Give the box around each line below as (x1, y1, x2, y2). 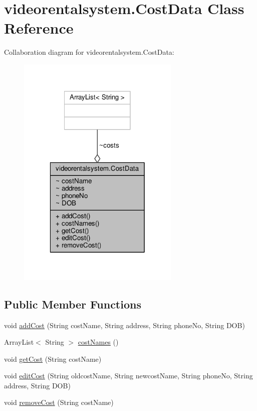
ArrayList (4, 337, 34, 347)
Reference (4, 18, 74, 38)
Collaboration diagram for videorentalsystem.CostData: (4, 47, 174, 57)
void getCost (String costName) (4, 353, 102, 364)
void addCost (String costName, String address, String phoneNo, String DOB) (4, 320, 245, 330)
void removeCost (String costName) (4, 397, 114, 407)
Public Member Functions (4, 296, 141, 312)
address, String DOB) (4, 380, 71, 390)
